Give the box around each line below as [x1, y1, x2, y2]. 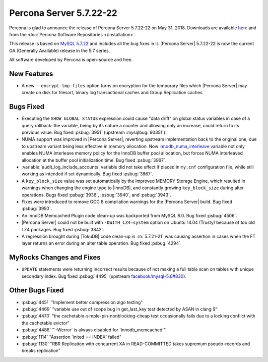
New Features [9, 69, 53, 78]
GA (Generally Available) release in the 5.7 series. [9, 48, 110, 53]
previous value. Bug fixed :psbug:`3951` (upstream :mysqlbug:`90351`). [21, 129, 167, 136]
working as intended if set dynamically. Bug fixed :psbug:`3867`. [21, 171, 153, 177]
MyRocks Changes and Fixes [9, 253, 101, 262]
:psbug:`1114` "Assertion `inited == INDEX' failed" [21, 334, 122, 340]
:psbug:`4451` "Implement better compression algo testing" [21, 299, 143, 305]
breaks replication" [21, 348, 61, 354]
